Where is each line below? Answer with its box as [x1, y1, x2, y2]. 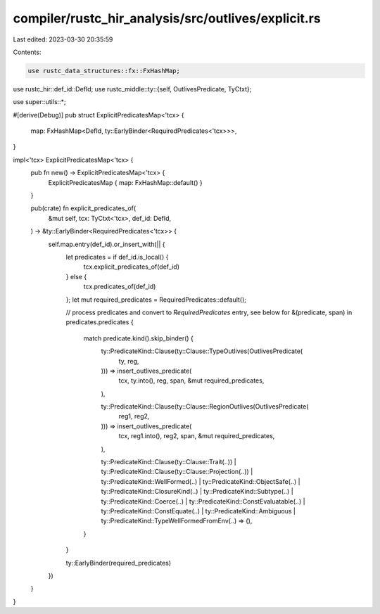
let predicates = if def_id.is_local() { [65, 252, 169, 261]
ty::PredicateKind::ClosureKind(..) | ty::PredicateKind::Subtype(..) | [101, 487, 293, 496]
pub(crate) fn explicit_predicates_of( [30, 204, 137, 212]
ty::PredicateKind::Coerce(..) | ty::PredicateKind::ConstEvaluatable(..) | [101, 497, 305, 506]
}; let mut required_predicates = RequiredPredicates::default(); [65, 295, 246, 304]
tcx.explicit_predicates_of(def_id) [83, 262, 179, 271]
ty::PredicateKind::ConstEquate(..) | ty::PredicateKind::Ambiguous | [101, 506, 296, 515]
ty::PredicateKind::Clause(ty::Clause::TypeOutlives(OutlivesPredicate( [101, 347, 303, 355]
